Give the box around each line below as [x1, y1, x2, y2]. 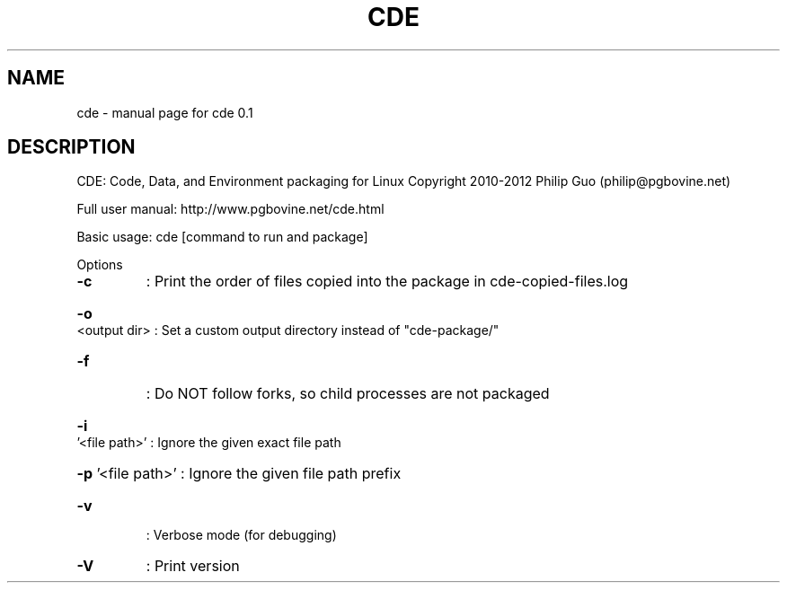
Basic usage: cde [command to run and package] [76, 229, 368, 245]
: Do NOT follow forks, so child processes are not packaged [146, 384, 550, 403]
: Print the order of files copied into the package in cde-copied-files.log [146, 272, 629, 291]
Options [76, 257, 123, 273]
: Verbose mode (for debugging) [146, 527, 337, 543]
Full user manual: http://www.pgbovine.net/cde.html [76, 201, 385, 217]
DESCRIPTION [7, 136, 136, 159]
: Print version [146, 557, 240, 576]
